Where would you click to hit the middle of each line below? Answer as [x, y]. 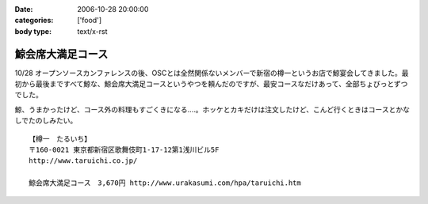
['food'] [90, 21]
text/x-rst [92, 31]
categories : [34, 21]
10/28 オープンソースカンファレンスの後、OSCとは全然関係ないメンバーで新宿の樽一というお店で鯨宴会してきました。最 [212, 73]
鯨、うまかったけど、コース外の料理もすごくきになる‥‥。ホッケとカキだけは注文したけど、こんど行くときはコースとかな [212, 109]
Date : [24, 9]
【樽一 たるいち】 [60, 139]
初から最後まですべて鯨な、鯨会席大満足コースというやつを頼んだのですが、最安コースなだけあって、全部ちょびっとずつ [211, 84]
